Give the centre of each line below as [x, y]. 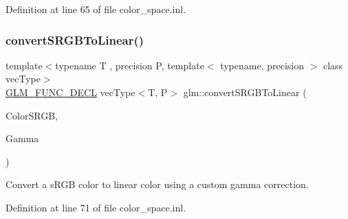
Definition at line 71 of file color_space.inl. [96, 207]
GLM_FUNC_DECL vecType [70, 92]
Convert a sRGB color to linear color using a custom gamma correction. [157, 184]
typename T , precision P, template [130, 65]
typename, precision [262, 65]
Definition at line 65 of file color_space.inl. [96, 9]
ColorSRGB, [32, 115]
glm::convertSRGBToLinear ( [245, 92]
